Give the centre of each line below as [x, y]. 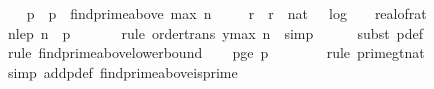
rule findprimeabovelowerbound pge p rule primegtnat [216, 52]
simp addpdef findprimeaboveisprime [122, 71]
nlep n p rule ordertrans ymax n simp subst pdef [215, 32]
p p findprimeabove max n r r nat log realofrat [226, 13]
